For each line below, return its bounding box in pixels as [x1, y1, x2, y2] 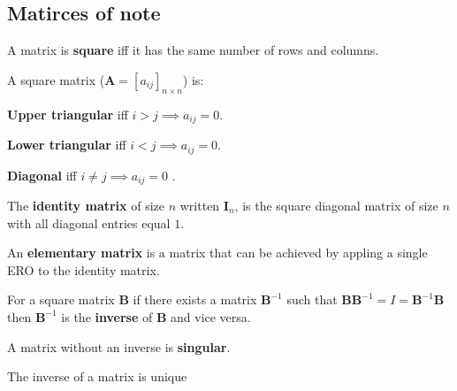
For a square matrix [7, 290, 115, 309]
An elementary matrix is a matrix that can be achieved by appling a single [7, 243, 428, 262]
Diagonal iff [7, 165, 77, 184]
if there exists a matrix [133, 290, 257, 309]
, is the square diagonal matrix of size [234, 195, 438, 214]
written [179, 195, 220, 214]
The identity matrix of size [7, 195, 165, 214]
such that [286, 290, 338, 309]
